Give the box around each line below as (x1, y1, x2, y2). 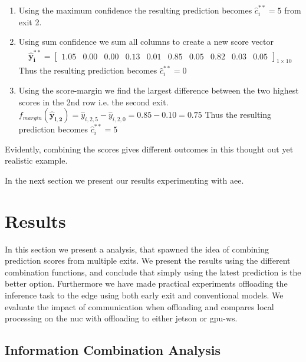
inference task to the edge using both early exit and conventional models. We (5, 288, 284, 301)
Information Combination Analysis (5, 341, 221, 359)
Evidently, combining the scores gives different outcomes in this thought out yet (5, 142, 294, 155)
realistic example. (5, 154, 68, 167)
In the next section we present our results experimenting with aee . (5, 174, 244, 186)
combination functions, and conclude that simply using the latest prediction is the (5, 265, 301, 278)
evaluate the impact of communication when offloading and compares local (5, 300, 274, 313)
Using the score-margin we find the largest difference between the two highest (18, 84, 299, 96)
